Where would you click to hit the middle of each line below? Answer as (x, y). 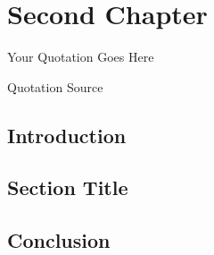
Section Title (68, 187)
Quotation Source (55, 86)
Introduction (67, 135)
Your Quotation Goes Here (81, 57)
